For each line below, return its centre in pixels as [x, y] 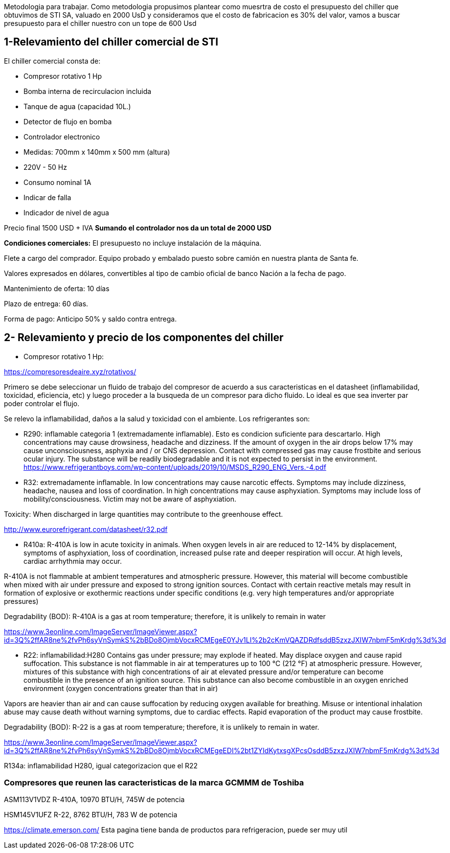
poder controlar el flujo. [42, 403]
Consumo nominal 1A [57, 182]
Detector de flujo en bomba [68, 121]
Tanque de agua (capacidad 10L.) [77, 106]
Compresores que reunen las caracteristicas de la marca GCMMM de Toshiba [154, 783]
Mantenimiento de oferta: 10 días [57, 288]
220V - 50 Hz [45, 167]
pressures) [21, 601]
